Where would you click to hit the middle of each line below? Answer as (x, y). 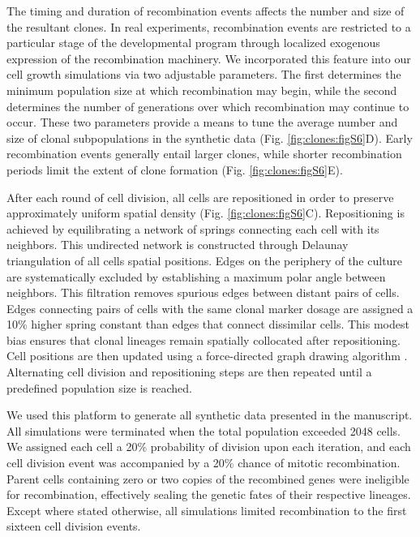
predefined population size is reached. (99, 387)
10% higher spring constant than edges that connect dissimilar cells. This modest (208, 324)
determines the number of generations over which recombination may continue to (208, 106)
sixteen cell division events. (74, 526)
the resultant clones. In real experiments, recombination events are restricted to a (209, 26)
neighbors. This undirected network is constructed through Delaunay (178, 245)
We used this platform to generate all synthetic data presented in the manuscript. (210, 415)
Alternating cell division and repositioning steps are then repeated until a (189, 372)
